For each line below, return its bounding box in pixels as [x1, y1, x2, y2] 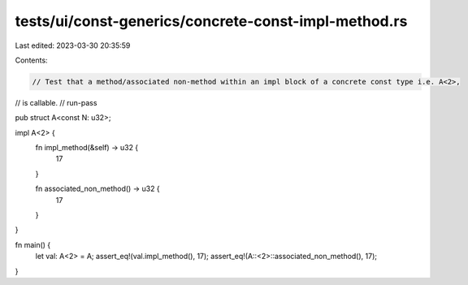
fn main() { [15, 240, 51, 249]
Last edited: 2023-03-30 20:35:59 [15, 41, 131, 50]
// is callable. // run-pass [15, 97, 97, 107]
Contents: [15, 55, 48, 65]
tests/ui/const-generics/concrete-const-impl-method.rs [15, 12, 408, 30]
